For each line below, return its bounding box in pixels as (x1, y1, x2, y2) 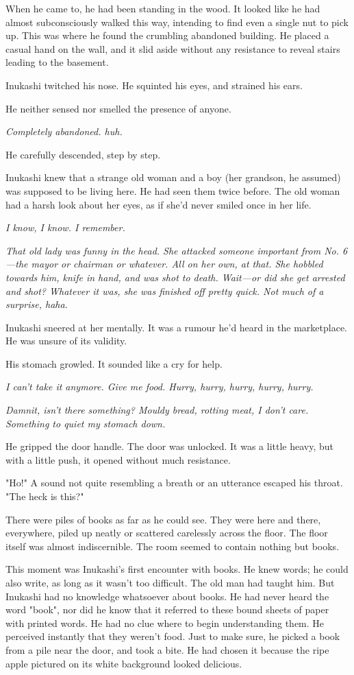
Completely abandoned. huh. (5, 124, 123, 139)
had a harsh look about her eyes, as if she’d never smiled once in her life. (5, 197, 312, 211)
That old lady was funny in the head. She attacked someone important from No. (5, 243, 340, 257)
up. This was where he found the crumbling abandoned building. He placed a (5, 28, 329, 43)
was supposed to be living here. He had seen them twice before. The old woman (5, 183, 340, 198)
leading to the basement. (5, 55, 109, 69)
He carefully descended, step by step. (5, 147, 161, 161)
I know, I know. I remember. (5, 220, 125, 235)
